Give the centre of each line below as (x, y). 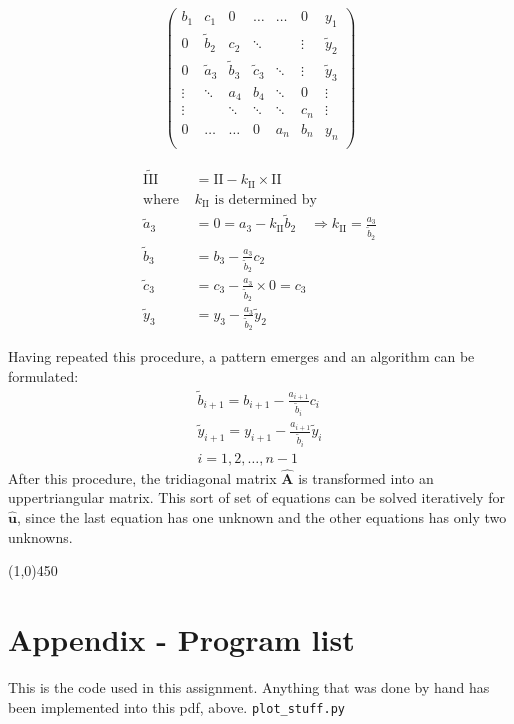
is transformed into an (366, 477)
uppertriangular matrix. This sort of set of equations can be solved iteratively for (256, 497)
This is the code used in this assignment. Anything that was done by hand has (249, 686)
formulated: (43, 375)
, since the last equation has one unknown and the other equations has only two (261, 517)
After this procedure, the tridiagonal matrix (142, 477)
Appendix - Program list (181, 639)
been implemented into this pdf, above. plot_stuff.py (176, 706)
